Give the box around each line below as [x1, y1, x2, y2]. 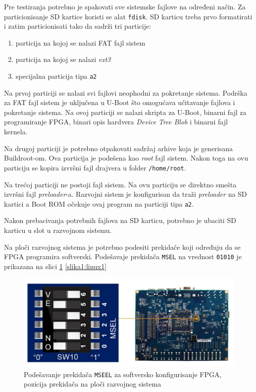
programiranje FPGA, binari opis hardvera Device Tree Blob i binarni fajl [4, 116, 228, 127]
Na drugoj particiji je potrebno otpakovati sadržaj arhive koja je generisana [4, 143, 233, 153]
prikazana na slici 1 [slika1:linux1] [4, 261, 107, 271]
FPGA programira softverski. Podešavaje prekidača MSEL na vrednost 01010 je [4, 251, 242, 262]
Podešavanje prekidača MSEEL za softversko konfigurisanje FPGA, [24, 369, 222, 379]
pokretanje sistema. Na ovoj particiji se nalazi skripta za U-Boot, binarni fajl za [4, 107, 247, 117]
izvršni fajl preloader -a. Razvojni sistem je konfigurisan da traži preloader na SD [4, 189, 247, 199]
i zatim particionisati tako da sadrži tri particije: [4, 21, 152, 31]
